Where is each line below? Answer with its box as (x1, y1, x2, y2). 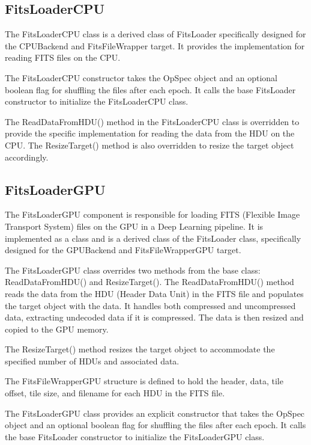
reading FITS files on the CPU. (5, 51, 121, 64)
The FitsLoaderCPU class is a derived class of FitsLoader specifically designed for (5, 28, 306, 40)
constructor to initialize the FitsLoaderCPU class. (5, 95, 189, 108)
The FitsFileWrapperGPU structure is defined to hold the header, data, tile (5, 375, 283, 387)
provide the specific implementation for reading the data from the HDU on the (5, 127, 295, 140)
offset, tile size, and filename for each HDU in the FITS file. (5, 387, 225, 399)
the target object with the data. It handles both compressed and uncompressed (5, 299, 296, 311)
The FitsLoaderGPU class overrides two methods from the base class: (5, 263, 261, 276)
